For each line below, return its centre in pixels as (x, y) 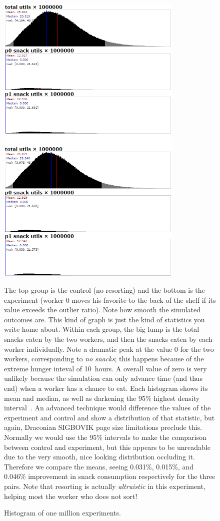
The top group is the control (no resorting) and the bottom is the (104, 290)
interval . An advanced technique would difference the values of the (107, 408)
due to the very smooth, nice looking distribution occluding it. (99, 457)
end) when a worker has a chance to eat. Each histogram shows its (106, 388)
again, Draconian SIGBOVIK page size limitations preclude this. (103, 427)
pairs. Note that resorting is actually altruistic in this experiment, (105, 486)
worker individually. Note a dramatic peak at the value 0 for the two (109, 349)
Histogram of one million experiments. (62, 513)
